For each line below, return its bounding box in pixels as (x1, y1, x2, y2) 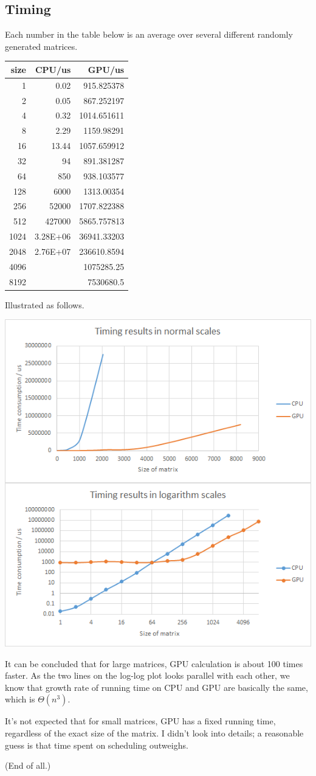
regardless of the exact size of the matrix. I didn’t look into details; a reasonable (5, 727, 304, 740)
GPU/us (88, 63, 125, 75)
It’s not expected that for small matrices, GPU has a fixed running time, (5, 715, 276, 727)
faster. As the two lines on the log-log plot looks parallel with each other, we (5, 669, 290, 682)
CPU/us (35, 63, 71, 75)
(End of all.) (5, 759, 51, 772)
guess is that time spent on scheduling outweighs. (5, 738, 188, 751)
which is (5, 693, 35, 705)
